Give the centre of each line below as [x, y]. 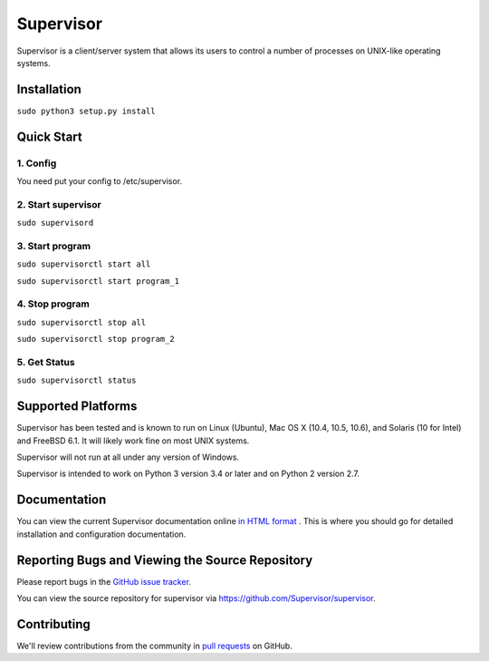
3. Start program [53, 246]
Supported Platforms [77, 407]
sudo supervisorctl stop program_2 [96, 339]
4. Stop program [53, 304]
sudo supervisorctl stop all [81, 322]
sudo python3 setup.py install [86, 111]
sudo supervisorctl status [77, 380]
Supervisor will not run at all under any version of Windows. [128, 457]
